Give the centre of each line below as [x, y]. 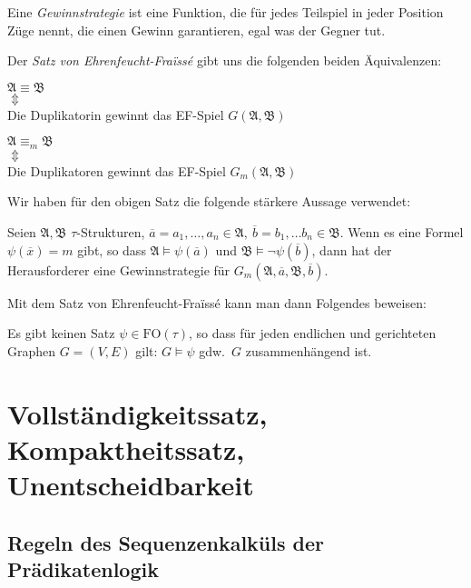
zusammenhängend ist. [309, 350]
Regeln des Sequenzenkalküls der [166, 542]
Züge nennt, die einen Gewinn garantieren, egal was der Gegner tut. [196, 30]
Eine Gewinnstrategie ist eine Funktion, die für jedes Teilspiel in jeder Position [226, 12]
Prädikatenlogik [83, 568]
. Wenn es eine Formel [402, 232]
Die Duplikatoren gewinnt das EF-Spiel [117, 170]
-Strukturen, [111, 232]
